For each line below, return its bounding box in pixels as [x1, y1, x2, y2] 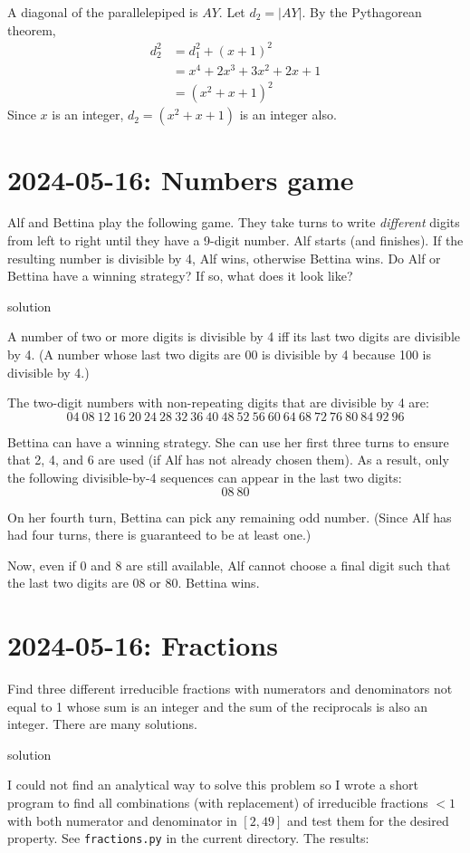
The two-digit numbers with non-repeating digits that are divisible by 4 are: [7, 393, 429, 412]
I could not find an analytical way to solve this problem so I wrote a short [7, 775, 418, 794]
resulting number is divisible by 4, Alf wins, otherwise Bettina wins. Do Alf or [7, 248, 441, 267]
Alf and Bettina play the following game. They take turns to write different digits [7, 213, 460, 232]
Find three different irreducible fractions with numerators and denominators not [7, 679, 453, 698]
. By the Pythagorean [302, 3, 422, 21]
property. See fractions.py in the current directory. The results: [7, 829, 369, 848]
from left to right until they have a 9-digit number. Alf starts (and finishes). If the [7, 231, 464, 250]
